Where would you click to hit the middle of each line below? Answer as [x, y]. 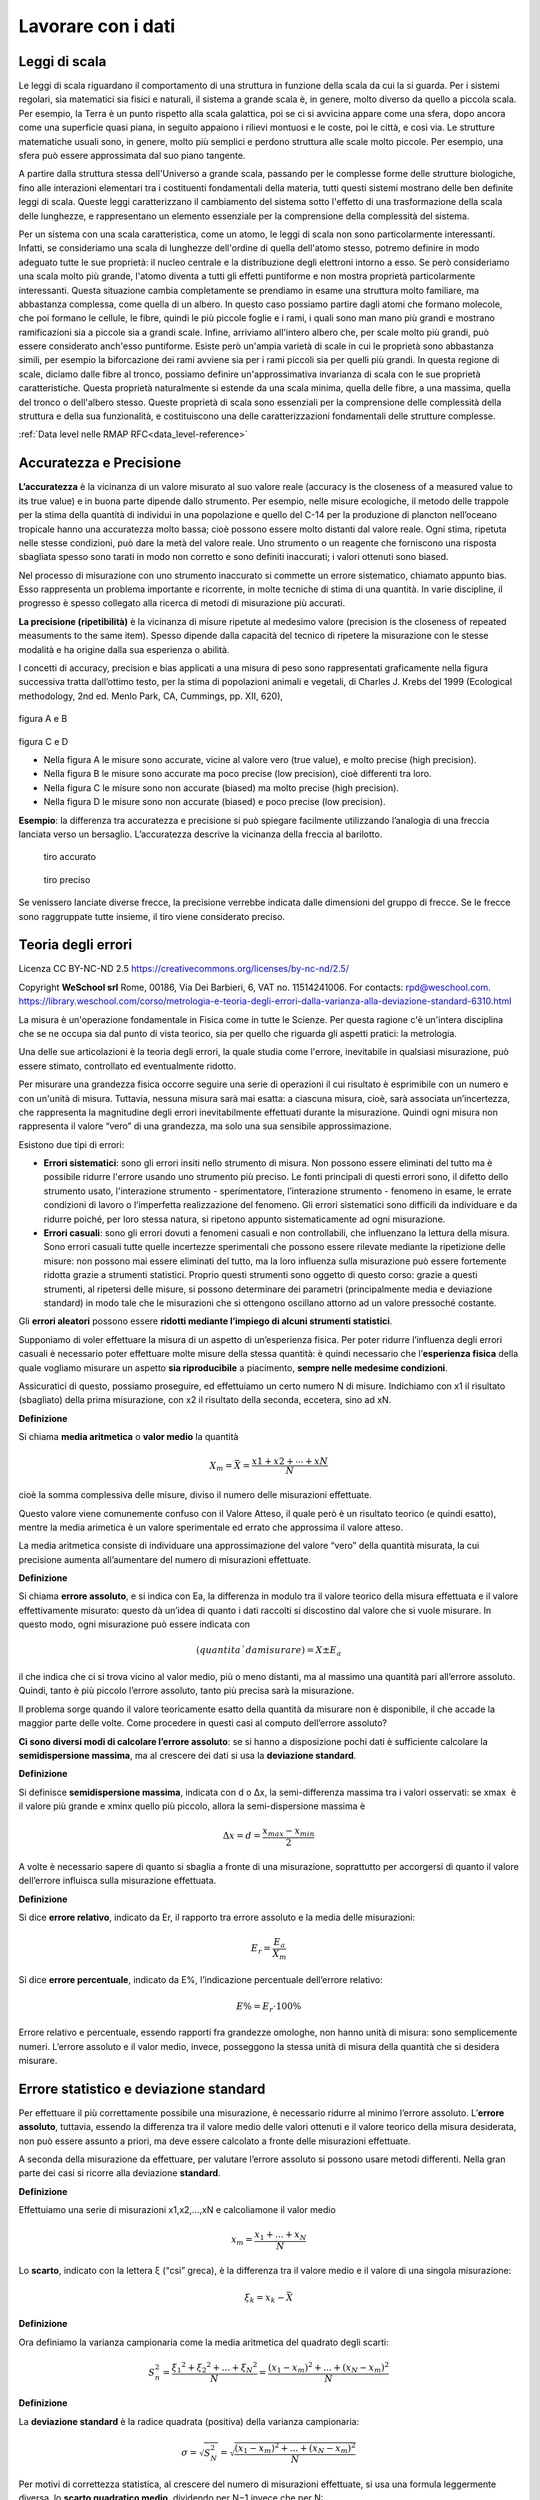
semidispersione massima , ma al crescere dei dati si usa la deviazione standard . [187, 1755]
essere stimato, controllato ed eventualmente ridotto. [127, 1066]
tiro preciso [67, 879]
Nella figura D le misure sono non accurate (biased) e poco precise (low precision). [214, 802]
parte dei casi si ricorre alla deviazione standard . [119, 2173]
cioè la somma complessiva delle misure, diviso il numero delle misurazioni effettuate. [195, 1495]
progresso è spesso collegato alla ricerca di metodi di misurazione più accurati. [181, 603]
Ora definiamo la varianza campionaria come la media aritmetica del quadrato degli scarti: [203, 2342]
